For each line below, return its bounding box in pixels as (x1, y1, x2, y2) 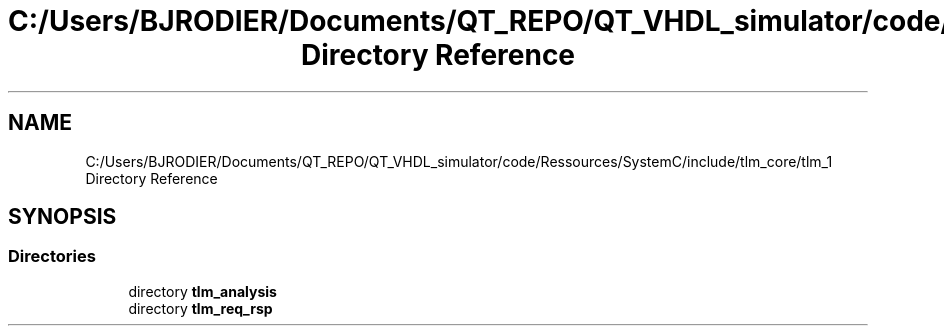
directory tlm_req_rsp (128, 299, 273, 317)
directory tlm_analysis (128, 282, 277, 300)
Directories (8, 246, 96, 267)
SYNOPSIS (8, 204, 117, 230)
